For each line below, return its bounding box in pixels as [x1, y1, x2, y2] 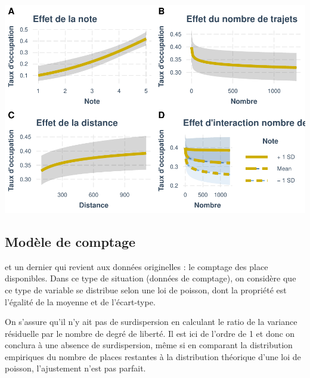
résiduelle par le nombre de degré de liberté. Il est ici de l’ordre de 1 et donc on [5, 327, 295, 339]
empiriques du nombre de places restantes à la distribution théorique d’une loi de [5, 350, 301, 362]
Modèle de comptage [5, 232, 136, 250]
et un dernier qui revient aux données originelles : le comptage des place [5, 260, 268, 272]
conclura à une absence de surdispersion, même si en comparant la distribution [5, 339, 293, 351]
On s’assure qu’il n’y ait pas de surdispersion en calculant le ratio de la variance [5, 315, 297, 328]
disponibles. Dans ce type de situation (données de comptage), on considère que [5, 272, 296, 284]
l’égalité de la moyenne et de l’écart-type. [5, 295, 156, 308]
